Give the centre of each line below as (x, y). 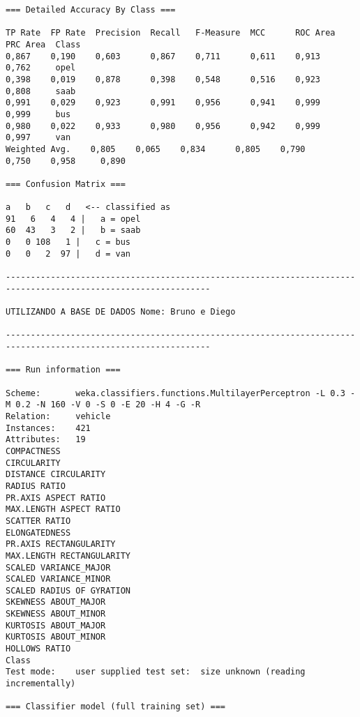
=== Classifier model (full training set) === (115, 707)
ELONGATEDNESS (38, 533)
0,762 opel (41, 68)
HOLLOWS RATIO (38, 649)
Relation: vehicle (58, 416)
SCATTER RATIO (38, 521)
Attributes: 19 (46, 440)
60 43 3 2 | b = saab (73, 231)
